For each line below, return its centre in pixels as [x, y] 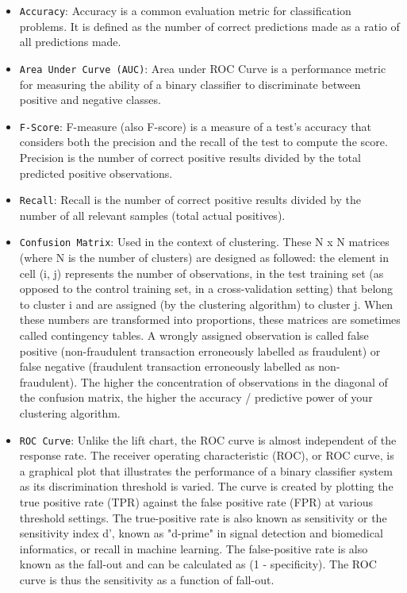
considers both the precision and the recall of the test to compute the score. [203, 142]
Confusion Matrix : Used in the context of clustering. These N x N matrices [204, 242]
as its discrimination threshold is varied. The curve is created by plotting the [206, 486]
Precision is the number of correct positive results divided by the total [190, 157]
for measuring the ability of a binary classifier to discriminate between [190, 84]
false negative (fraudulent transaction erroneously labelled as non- [180, 366]
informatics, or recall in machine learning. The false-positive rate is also [194, 548]
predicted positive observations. [96, 173]
